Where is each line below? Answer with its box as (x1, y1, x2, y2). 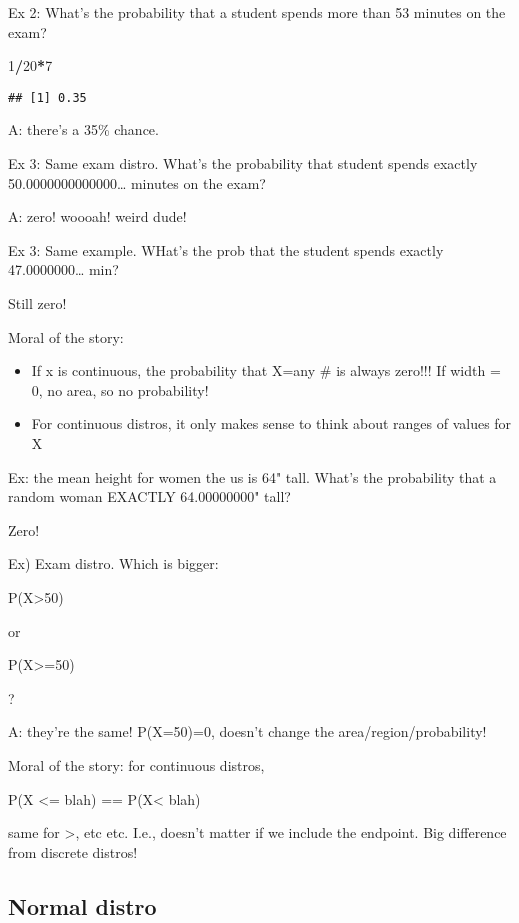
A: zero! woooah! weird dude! (8, 206, 187, 227)
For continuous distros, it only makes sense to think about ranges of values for (31, 413, 512, 434)
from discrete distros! (8, 841, 138, 862)
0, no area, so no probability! (31, 379, 209, 400)
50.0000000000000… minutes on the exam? (8, 172, 266, 193)
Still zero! (8, 293, 67, 313)
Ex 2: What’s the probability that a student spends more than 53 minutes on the (8, 2, 506, 22)
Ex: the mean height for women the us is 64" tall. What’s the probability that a (8, 466, 497, 487)
